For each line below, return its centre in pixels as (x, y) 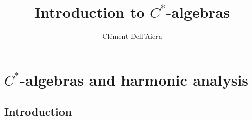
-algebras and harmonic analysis (134, 79)
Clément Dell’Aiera (132, 36)
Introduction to (89, 12)
